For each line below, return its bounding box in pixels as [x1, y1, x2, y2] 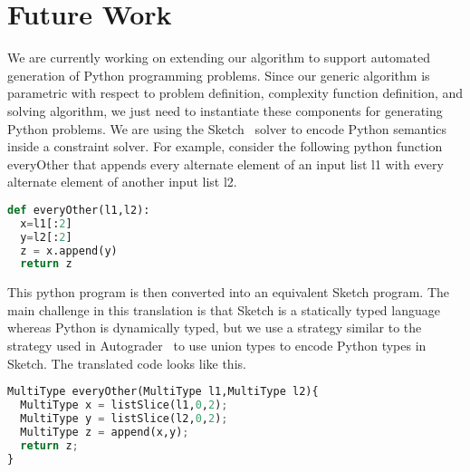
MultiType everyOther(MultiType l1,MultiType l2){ [7, 385, 319, 399]
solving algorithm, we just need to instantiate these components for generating [7, 101, 443, 120]
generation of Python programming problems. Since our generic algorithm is [7, 65, 430, 84]
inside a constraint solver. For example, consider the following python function [7, 137, 443, 156]
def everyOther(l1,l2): [7, 203, 150, 217]
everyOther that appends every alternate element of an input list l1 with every [7, 154, 444, 173]
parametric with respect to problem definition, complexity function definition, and [7, 83, 464, 102]
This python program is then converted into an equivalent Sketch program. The [7, 283, 450, 302]
